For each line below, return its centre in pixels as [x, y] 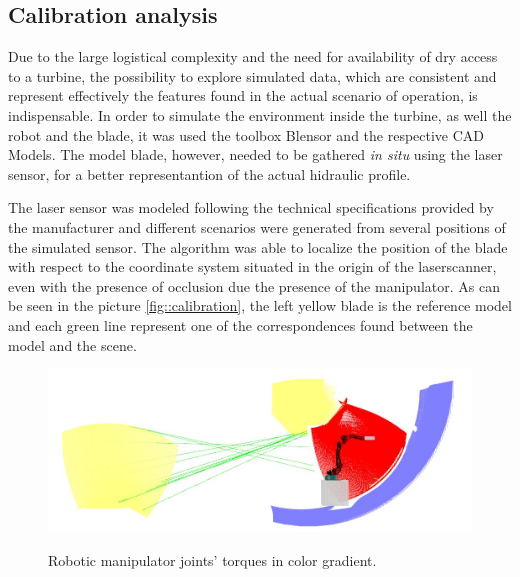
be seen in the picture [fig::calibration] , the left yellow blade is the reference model [260, 305]
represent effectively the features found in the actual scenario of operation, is [243, 95]
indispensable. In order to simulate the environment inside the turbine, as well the [260, 114]
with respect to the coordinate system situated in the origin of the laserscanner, [252, 266]
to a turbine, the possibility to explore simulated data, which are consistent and [252, 75]
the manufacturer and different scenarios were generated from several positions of [257, 226]
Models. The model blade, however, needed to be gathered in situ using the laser [255, 154]
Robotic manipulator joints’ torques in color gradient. [212, 559]
